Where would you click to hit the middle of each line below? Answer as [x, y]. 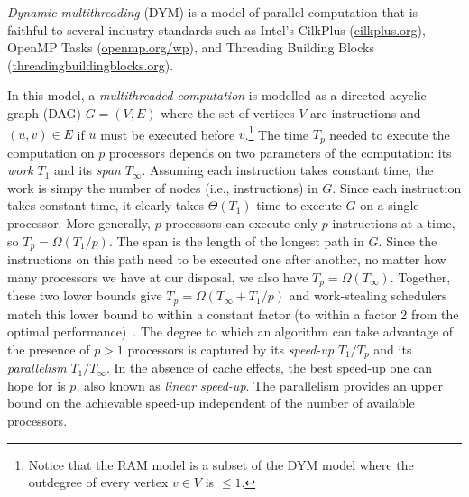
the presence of [49, 349]
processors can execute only [242, 223]
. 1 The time [277, 133]
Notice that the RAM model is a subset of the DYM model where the [221, 464]
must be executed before [168, 134]
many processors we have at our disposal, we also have [158, 276]
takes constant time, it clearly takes [106, 205]
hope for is [37, 385]
